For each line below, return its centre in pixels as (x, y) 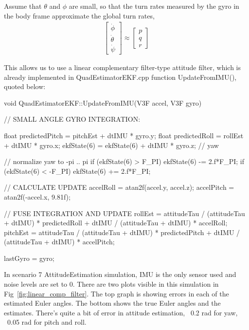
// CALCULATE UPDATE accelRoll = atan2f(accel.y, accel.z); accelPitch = (119, 187)
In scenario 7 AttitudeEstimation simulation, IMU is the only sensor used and (120, 274)
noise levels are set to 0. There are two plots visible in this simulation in (111, 284)
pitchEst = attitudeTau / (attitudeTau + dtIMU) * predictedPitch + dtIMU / (122, 232)
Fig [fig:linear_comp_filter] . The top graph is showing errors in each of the (116, 293)
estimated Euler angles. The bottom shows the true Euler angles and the (112, 303)
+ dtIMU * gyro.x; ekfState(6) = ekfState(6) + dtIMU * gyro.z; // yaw (111, 145)
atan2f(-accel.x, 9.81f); (37, 196)
